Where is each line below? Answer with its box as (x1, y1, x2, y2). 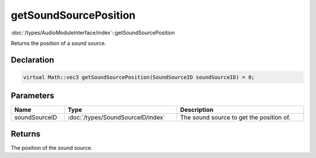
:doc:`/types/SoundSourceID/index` (67, 114, 166, 122)
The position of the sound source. (11, 144, 93, 151)
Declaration (11, 55, 54, 65)
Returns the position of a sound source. (11, 40, 107, 47)
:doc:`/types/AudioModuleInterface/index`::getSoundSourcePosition (11, 29, 175, 36)
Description (180, 106, 214, 114)
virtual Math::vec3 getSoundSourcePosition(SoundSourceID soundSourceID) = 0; (23, 73, 255, 80)
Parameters (11, 91, 54, 101)
